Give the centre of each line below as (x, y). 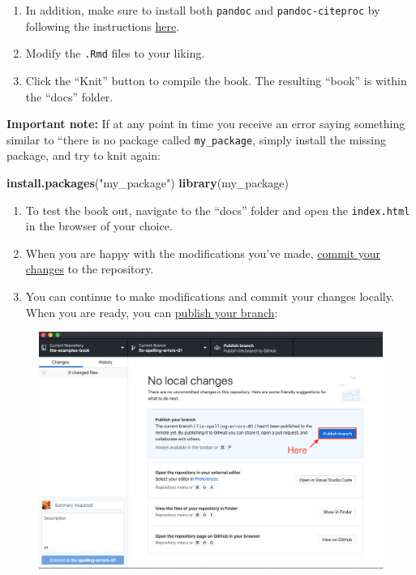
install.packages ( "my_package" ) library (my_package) (148, 182)
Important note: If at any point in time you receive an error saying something (206, 124)
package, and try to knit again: (84, 155)
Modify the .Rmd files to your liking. (115, 53)
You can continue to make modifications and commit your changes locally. (210, 296)
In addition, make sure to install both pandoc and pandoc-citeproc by (203, 10)
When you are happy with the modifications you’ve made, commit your (203, 253)
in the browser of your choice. (99, 226)
